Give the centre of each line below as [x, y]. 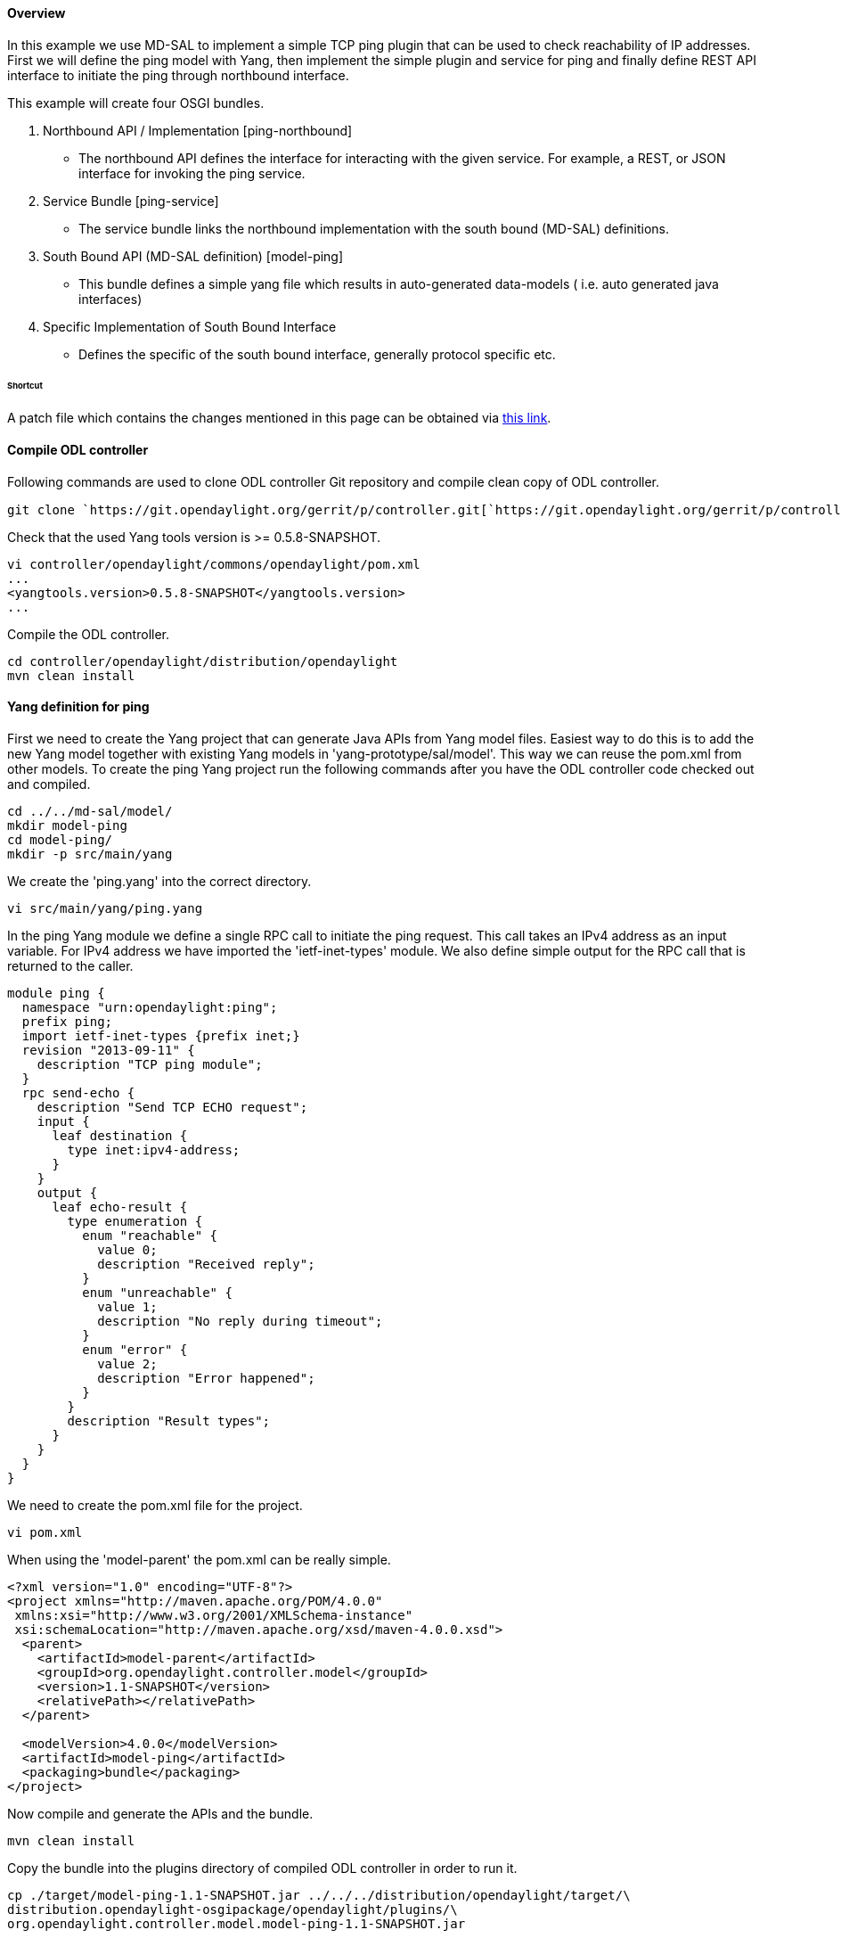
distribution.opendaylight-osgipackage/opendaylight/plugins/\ [233, 1909]
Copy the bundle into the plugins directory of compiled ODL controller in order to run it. [262, 1868]
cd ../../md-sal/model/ [90, 811]
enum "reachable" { [150, 1235]
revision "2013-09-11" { [108, 1050]
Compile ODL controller [78, 449]
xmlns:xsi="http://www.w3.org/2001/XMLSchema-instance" [214, 1615]
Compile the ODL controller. [89, 634]
